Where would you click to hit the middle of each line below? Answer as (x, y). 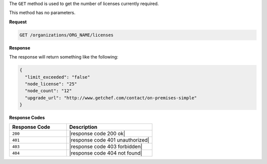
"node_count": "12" (48, 91)
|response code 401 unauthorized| (109, 140)
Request (18, 22)
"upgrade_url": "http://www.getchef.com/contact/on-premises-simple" (111, 98)
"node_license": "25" (51, 84)
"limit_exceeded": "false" (58, 77)
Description (83, 127)
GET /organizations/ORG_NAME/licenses (67, 35)
